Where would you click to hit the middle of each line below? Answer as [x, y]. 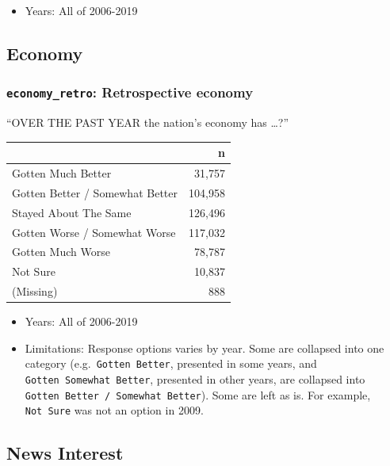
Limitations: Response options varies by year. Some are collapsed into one [205, 348]
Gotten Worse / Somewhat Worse [94, 232]
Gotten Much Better [62, 173]
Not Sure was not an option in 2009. [114, 410]
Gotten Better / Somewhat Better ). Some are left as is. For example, [198, 394]
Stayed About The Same [72, 212]
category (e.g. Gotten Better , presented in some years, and [171, 363]
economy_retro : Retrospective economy [130, 92]
